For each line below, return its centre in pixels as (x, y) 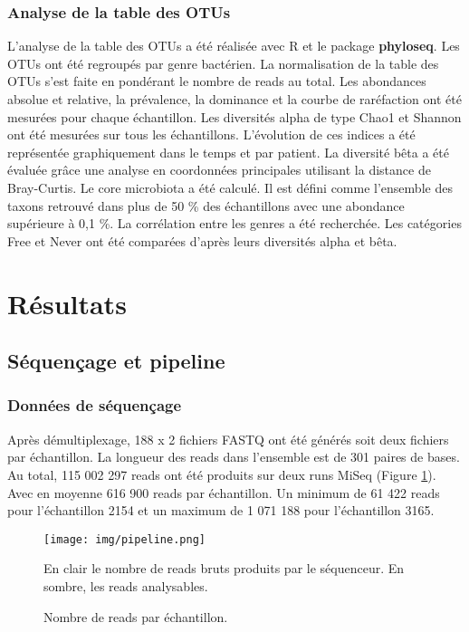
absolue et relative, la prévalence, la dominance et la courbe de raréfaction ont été (234, 99)
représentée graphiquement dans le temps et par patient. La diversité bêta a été (228, 152)
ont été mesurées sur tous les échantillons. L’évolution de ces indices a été (211, 134)
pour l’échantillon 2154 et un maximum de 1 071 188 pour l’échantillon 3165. (221, 510)
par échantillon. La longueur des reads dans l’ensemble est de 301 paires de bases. (234, 457)
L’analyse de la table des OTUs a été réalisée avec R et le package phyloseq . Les (234, 46)
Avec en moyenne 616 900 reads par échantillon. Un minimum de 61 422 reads (224, 492)
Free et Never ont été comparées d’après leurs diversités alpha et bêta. (202, 240)
